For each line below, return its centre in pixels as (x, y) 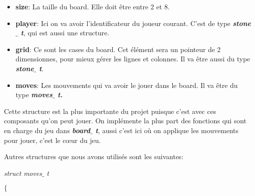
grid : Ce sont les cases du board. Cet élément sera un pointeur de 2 (118, 49)
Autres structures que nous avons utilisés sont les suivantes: (94, 156)
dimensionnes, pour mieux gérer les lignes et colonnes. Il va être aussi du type (133, 59)
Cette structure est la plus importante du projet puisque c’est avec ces (110, 111)
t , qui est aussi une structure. (65, 33)
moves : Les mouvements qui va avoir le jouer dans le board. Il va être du (127, 85)
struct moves (23, 173)
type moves (34, 95)
